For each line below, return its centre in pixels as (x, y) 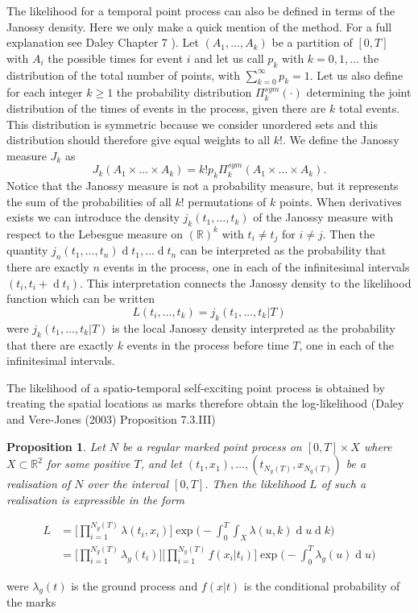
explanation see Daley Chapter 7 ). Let (103, 42)
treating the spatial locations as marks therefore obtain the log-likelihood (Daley (205, 403)
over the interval (128, 484)
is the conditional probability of (322, 585)
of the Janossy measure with (323, 217)
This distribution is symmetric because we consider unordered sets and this (192, 124)
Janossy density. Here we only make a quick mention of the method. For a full (199, 26)
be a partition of (312, 42)
